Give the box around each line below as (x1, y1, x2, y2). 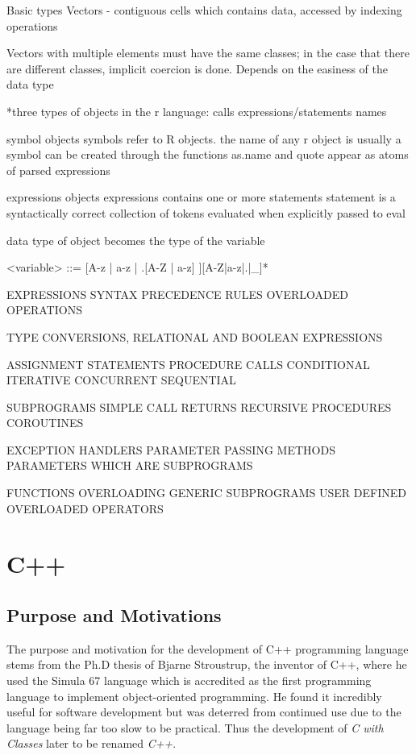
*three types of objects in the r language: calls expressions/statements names (6, 102, 387, 119)
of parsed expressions (6, 161, 110, 178)
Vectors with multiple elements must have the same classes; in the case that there (6, 44, 410, 61)
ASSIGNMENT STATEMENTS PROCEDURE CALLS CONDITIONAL (6, 355, 370, 372)
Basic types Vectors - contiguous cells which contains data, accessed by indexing (6, 2, 402, 18)
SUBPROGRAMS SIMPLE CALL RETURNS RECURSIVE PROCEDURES (6, 398, 392, 415)
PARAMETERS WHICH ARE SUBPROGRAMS (6, 457, 253, 474)
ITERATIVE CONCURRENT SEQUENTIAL (6, 371, 236, 388)
